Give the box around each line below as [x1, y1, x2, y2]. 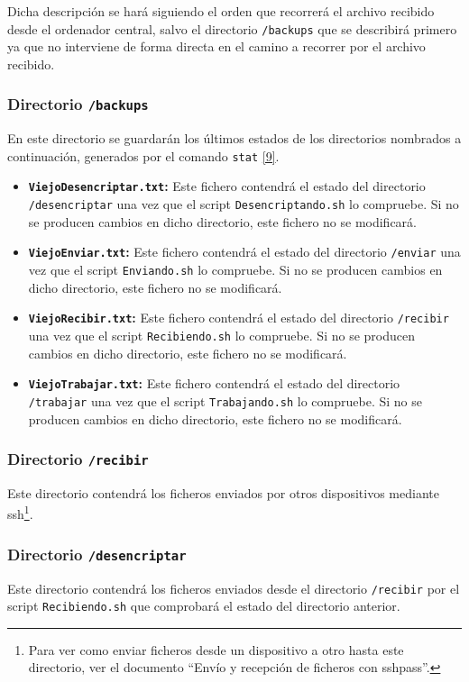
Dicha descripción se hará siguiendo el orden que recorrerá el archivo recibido [7, 2, 435, 20]
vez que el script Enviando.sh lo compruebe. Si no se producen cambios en [28, 260, 443, 279]
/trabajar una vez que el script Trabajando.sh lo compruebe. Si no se [28, 391, 422, 410]
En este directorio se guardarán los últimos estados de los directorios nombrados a [7, 129, 462, 148]
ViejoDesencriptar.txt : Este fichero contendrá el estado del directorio [28, 177, 426, 196]
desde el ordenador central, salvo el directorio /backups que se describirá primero [7, 19, 457, 38]
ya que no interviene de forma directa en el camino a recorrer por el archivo [7, 37, 426, 56]
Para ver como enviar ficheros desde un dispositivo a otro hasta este [28, 640, 404, 659]
